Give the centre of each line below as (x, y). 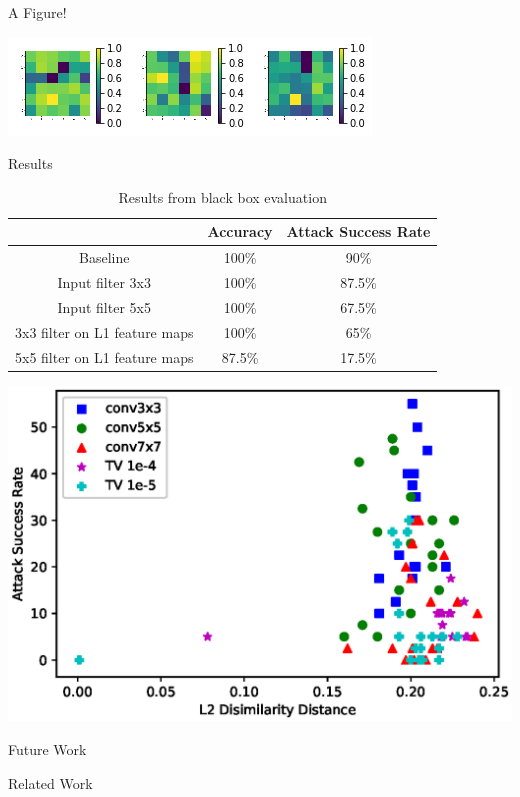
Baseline (104, 257)
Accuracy (240, 231)
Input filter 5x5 (104, 306)
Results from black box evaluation (222, 196)
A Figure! (37, 12)
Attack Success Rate (358, 231)
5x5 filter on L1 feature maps (104, 356)
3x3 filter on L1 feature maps (104, 331)
